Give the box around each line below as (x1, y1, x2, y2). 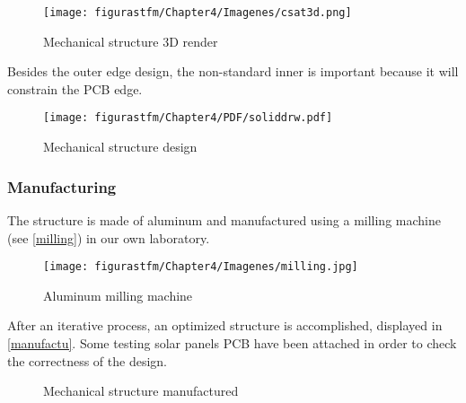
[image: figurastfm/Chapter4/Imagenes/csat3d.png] (43, 6, 352, 19)
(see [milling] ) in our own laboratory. (7, 228, 210, 247)
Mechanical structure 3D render (43, 31, 218, 50)
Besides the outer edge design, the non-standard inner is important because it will (7, 62, 459, 81)
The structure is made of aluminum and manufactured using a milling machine (7, 210, 441, 229)
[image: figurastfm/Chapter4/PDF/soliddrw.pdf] (43, 111, 333, 125)
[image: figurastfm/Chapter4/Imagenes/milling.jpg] (43, 260, 358, 274)
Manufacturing (7, 175, 117, 197)
